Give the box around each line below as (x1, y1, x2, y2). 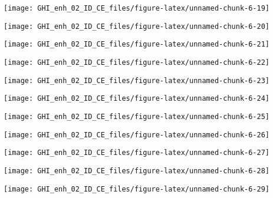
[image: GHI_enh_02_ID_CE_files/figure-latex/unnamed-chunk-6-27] (4, 148, 270, 157)
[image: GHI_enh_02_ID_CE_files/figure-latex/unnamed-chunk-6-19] (4, 4, 270, 12)
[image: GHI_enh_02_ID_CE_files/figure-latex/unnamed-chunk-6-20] (4, 22, 270, 31)
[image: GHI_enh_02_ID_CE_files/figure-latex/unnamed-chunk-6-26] (4, 130, 270, 139)
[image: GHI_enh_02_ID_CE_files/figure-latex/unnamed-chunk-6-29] (4, 184, 270, 193)
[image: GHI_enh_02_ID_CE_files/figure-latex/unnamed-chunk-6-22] (4, 58, 270, 67)
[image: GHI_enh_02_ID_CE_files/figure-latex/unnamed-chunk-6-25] (4, 112, 270, 121)
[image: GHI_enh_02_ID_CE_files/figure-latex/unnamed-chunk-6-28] (4, 166, 270, 175)
